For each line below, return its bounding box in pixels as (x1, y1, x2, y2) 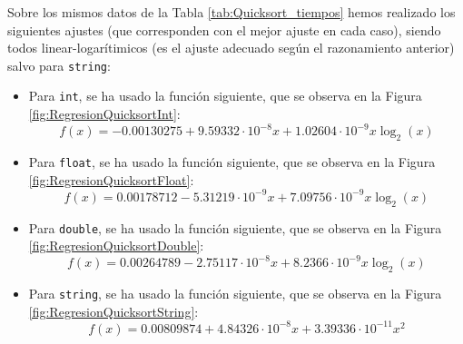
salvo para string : (7, 55, 111, 74)
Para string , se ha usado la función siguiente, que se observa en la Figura (28, 284, 442, 303)
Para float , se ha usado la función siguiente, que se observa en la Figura (28, 152, 436, 171)
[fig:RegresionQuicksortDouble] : (28, 236, 204, 255)
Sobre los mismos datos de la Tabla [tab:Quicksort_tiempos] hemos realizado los (7, 3, 456, 21)
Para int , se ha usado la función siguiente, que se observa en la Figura (28, 86, 422, 105)
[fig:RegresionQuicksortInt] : (28, 104, 181, 123)
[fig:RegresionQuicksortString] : (28, 301, 199, 320)
